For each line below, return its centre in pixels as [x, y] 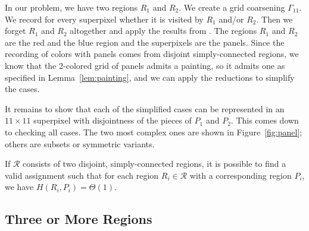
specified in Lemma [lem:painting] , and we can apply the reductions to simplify [150, 77]
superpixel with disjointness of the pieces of [113, 120]
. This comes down [265, 120]
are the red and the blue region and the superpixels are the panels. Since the [145, 42]
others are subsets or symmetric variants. [80, 143]
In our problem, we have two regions [71, 7]
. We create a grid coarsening [232, 7]
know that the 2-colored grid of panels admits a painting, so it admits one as [145, 65]
